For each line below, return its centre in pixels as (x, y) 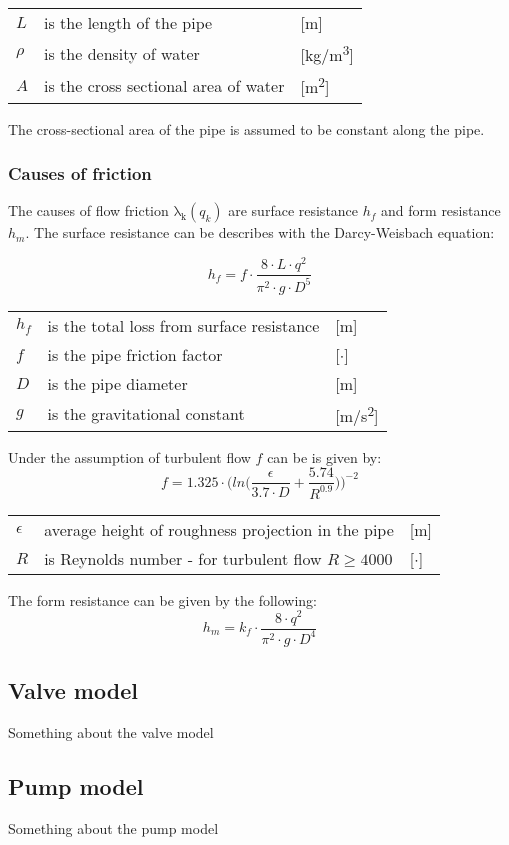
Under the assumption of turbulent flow (129, 456)
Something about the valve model (111, 732)
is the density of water (122, 53)
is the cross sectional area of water (164, 85)
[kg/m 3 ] (327, 53)
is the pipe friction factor (135, 354)
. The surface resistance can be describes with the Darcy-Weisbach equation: (260, 232)
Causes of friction (80, 173)
